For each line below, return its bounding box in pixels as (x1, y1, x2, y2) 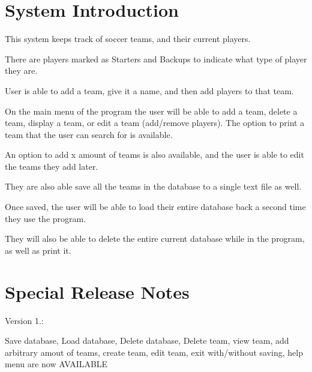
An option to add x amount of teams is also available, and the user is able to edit (5, 148, 304, 161)
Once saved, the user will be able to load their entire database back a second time (5, 200, 306, 213)
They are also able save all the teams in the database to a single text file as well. (5, 180, 302, 193)
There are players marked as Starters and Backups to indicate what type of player (5, 52, 307, 65)
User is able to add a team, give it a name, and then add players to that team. (5, 84, 294, 97)
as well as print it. (5, 244, 71, 256)
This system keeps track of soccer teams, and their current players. (5, 32, 251, 45)
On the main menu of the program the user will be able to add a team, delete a (5, 104, 298, 117)
